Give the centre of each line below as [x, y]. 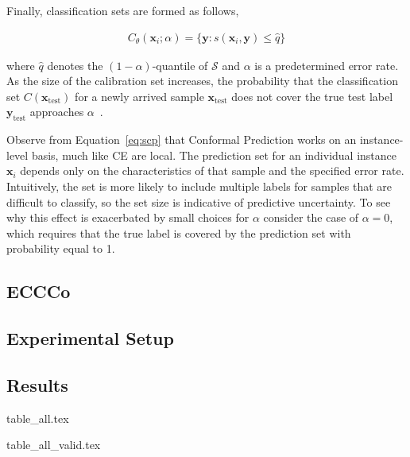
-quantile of [180, 65]
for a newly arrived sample [139, 96]
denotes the [75, 65]
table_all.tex [38, 418]
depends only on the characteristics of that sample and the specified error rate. [212, 170]
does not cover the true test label [312, 96]
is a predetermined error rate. [327, 65]
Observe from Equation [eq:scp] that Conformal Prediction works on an [182, 139]
